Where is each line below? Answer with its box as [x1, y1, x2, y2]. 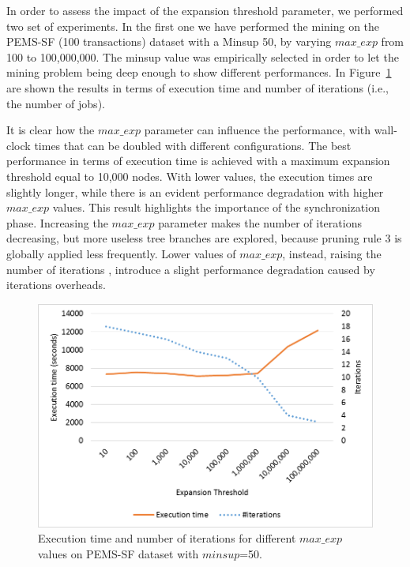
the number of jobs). [6, 95, 105, 111]
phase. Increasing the [6, 214, 108, 231]
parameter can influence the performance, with [144, 122, 371, 138]
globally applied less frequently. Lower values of [6, 245, 236, 261]
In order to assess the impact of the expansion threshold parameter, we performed [6, 2, 404, 18]
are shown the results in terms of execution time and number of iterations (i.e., [6, 79, 389, 96]
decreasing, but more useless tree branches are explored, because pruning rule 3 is [6, 230, 402, 246]
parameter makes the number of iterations [158, 214, 362, 231]
